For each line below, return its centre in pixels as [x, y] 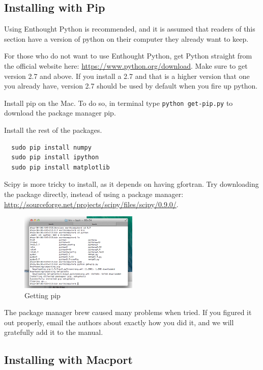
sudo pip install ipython [55, 158]
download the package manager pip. [60, 113]
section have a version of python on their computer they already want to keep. [126, 38]
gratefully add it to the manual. [54, 332]
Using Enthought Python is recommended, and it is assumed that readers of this [130, 29]
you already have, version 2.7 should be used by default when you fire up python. [131, 86]
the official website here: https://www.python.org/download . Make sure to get [126, 65]
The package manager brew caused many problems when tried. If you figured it [128, 312]
